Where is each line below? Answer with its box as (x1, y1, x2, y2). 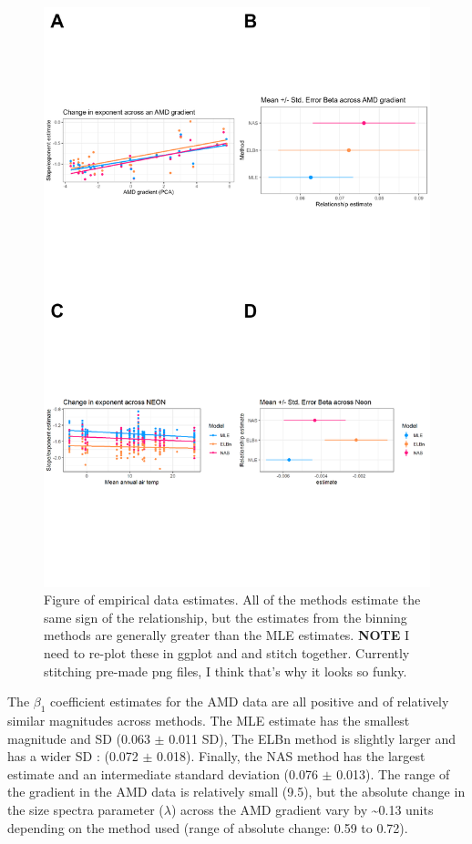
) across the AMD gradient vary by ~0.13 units (170, 799, 434, 819)
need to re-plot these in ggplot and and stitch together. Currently (44, 643, 410, 662)
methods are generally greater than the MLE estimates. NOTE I (44, 625, 410, 645)
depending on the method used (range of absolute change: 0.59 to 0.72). (7, 818, 408, 837)
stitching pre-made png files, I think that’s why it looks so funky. (44, 661, 407, 680)
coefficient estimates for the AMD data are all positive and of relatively (50, 692, 449, 711)
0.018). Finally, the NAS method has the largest (157, 747, 426, 766)
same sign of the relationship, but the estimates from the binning (44, 607, 407, 626)
